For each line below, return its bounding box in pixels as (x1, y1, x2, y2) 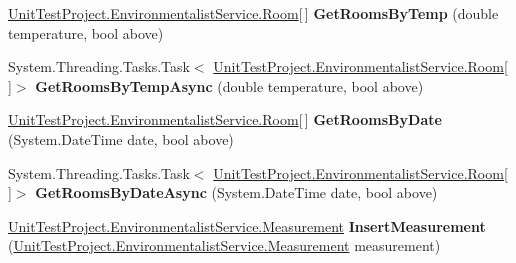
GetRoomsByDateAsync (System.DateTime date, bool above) (35, 182, 438, 203)
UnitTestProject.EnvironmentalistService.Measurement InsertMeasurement (8, 215, 486, 236)
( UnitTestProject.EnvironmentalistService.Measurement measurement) (8, 235, 441, 256)
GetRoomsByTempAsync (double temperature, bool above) (35, 75, 424, 96)
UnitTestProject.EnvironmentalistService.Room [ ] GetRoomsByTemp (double (8, 3, 499, 23)
